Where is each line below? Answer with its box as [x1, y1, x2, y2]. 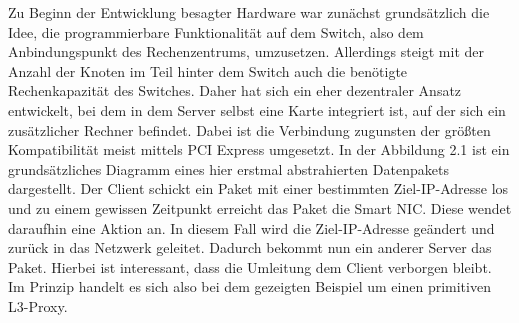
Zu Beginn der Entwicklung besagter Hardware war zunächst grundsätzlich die [8, 2, 490, 22]
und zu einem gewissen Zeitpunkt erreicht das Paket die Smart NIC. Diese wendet [8, 197, 512, 218]
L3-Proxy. [8, 295, 68, 316]
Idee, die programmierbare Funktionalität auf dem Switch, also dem [8, 21, 424, 42]
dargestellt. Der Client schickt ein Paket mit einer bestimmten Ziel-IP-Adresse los [8, 178, 509, 199]
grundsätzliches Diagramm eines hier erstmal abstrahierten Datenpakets [8, 158, 449, 179]
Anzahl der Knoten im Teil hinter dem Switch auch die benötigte [8, 60, 408, 81]
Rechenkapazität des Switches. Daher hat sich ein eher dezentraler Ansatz [8, 80, 462, 101]
